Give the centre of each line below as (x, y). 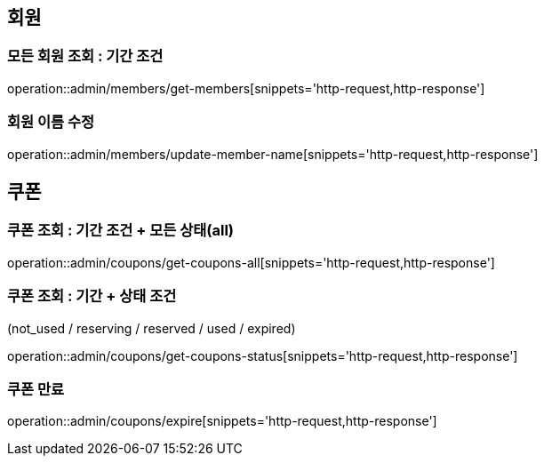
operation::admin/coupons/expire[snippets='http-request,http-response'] (222, 421)
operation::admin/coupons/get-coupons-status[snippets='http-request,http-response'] (263, 355)
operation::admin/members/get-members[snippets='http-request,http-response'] (246, 88)
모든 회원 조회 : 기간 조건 (85, 56)
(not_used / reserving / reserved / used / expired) (152, 328)
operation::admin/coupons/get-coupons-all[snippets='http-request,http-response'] (251, 262)
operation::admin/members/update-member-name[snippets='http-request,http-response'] (273, 154)
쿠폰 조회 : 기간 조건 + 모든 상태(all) (120, 231)
